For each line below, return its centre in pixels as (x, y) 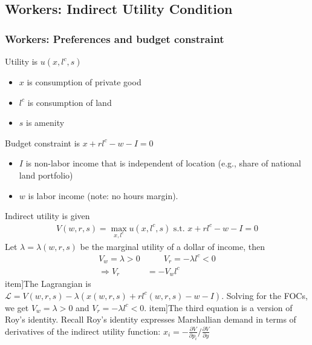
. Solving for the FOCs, (265, 295)
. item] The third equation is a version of (218, 307)
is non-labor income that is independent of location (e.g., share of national (163, 163)
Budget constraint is (43, 143)
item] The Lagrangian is (48, 284)
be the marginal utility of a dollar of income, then (172, 246)
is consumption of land (70, 102)
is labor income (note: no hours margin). (103, 195)
